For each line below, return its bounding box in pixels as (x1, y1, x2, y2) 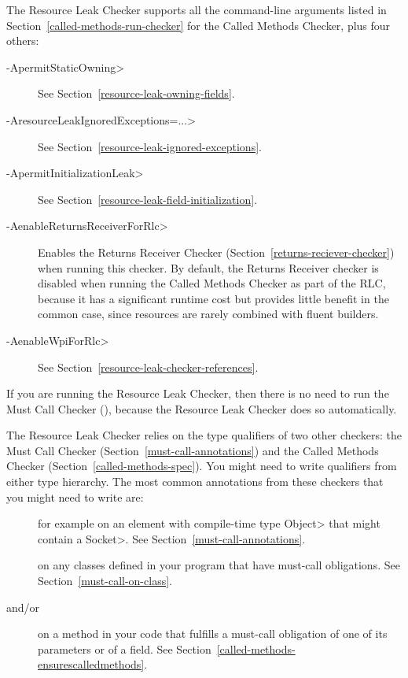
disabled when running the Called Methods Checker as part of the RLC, (38, 275, 386, 291)
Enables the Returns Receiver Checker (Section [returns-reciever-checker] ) (38, 243, 395, 260)
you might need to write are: (6, 488, 144, 505)
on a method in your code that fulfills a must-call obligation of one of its (38, 625, 388, 642)
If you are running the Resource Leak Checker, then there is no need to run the (6, 385, 389, 402)
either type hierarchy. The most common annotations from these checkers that (6, 473, 384, 490)
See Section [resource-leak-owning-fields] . (38, 85, 235, 102)
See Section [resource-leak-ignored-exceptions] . (38, 138, 262, 154)
